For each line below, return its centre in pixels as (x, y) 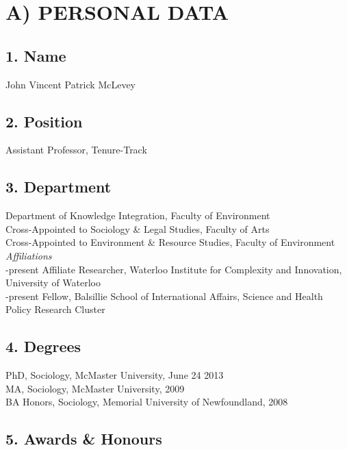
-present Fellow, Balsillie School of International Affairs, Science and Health (164, 296)
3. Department (59, 187)
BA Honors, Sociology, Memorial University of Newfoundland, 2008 (147, 402)
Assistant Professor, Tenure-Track (76, 150)
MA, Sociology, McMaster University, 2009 (95, 388)
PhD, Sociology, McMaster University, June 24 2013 (115, 375)
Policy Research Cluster (55, 309)
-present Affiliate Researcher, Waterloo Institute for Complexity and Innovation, (174, 269)
